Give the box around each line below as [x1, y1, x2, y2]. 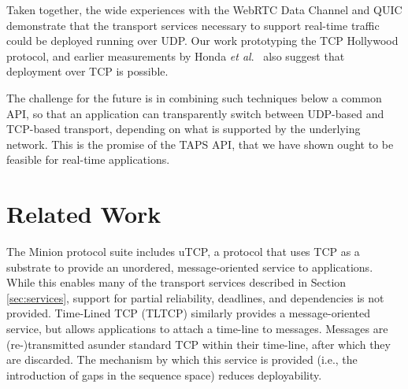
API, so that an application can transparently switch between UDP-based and [6, 105, 384, 121]
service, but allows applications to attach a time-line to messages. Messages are [6, 320, 388, 337]
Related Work [6, 198, 161, 230]
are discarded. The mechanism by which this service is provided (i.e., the [6, 351, 358, 368]
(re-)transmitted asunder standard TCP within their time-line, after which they [6, 335, 391, 352]
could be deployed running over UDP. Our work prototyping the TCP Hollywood [6, 32, 399, 49]
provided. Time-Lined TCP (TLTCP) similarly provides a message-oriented [6, 305, 371, 321]
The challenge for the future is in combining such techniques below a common [6, 89, 382, 106]
